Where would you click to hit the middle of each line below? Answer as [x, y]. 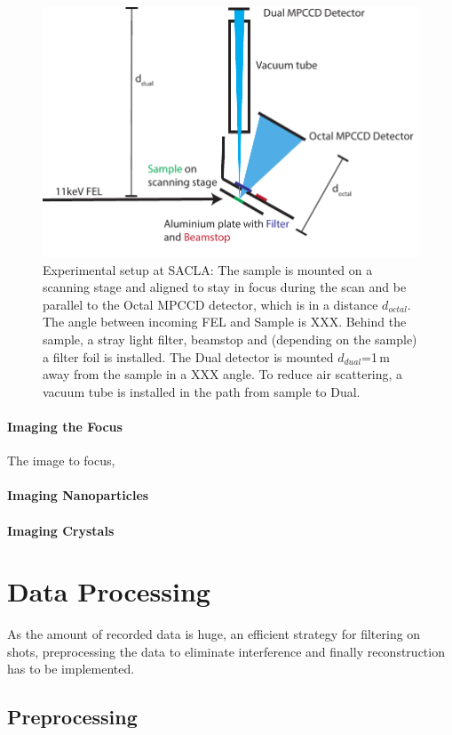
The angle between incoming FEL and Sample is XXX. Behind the [225, 322]
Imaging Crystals [61, 530]
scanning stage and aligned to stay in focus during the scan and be [225, 287]
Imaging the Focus [65, 426]
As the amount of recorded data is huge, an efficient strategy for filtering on [214, 634]
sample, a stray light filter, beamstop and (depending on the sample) [230, 339]
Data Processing [109, 591]
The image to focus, [61, 460]
